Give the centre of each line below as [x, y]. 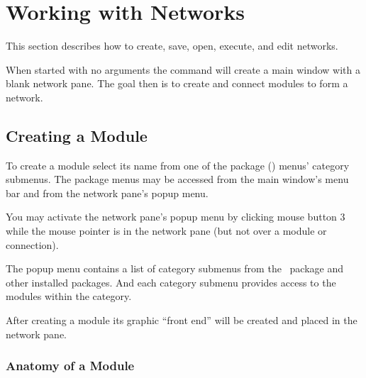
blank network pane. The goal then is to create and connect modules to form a [177, 83]
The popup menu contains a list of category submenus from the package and [174, 268]
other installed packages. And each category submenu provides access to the [171, 282]
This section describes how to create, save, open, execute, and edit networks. [172, 46]
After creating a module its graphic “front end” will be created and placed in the [182, 320]
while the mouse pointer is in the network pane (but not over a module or [166, 231]
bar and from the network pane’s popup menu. [107, 193]
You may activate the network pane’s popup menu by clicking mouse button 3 [176, 217]
